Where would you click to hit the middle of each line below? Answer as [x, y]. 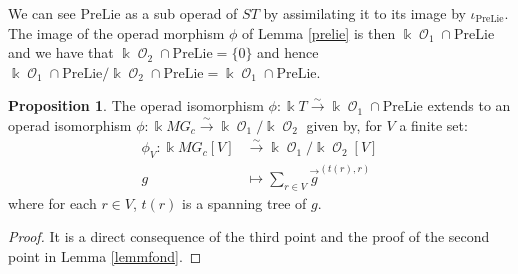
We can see [42, 13]
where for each [52, 202]
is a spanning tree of [244, 202]
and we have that [61, 52]
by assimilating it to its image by [364, 13]
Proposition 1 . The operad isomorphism [136, 105]
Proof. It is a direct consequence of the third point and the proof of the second [249, 236]
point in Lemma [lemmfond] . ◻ [105, 255]
